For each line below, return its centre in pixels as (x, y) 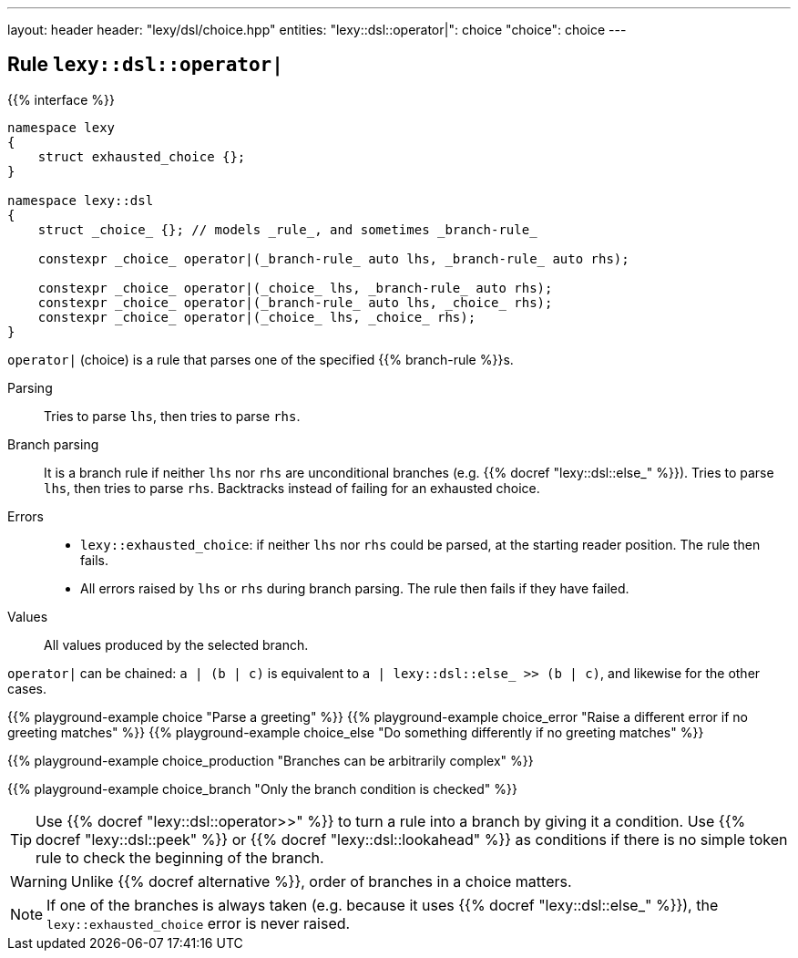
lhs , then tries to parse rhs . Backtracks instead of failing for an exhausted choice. (292, 488)
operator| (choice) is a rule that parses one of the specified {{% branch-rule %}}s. (261, 359)
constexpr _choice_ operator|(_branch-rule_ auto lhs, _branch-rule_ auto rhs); (333, 258)
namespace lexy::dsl (81, 200)
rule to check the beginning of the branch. (180, 857)
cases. (27, 688)
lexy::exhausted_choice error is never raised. (199, 923)
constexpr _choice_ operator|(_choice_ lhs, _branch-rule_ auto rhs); (295, 288)
